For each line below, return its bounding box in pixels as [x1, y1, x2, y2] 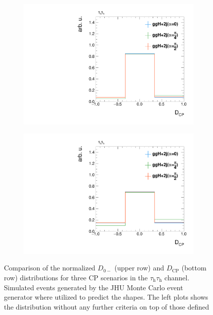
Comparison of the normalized [4, 262, 95, 273]
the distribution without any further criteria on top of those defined [4, 301, 209, 312]
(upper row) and [114, 262, 164, 273]
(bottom [181, 262, 207, 273]
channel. [164, 272, 190, 282]
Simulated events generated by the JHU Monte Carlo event [4, 282, 183, 292]
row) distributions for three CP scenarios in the [4, 272, 148, 282]
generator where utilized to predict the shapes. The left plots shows [4, 292, 209, 302]
